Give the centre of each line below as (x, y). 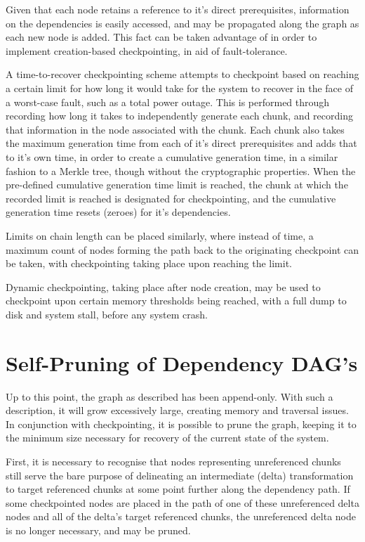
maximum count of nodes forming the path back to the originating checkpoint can (182, 249)
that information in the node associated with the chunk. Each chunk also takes (175, 129)
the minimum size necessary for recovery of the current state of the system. (167, 438)
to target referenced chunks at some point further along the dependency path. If (178, 489)
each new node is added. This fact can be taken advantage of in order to (161, 37)
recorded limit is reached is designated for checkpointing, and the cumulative (171, 198)
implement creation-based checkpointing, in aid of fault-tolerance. (147, 50)
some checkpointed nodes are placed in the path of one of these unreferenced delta (182, 502)
